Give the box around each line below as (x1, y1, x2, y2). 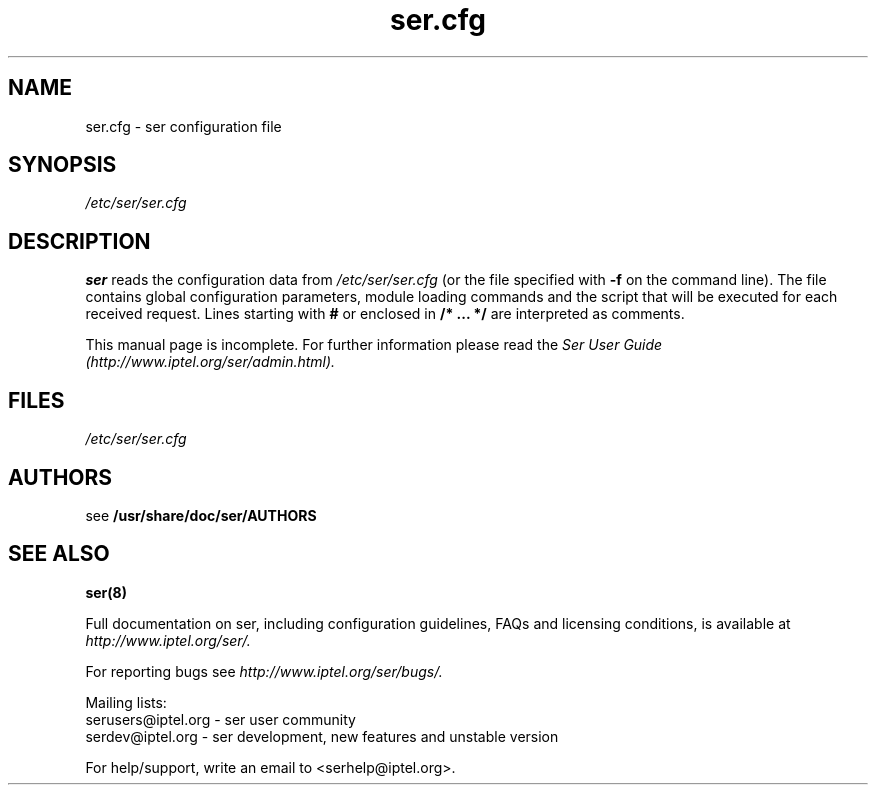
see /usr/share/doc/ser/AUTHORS (85, 506, 317, 524)
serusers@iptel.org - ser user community (85, 710, 356, 728)
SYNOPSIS (8, 152, 117, 178)
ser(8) (85, 583, 127, 601)
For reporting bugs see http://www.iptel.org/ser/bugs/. (85, 662, 443, 680)
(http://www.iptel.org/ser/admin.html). (85, 353, 336, 371)
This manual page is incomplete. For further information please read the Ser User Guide (85, 336, 663, 354)
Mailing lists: (85, 693, 167, 711)
